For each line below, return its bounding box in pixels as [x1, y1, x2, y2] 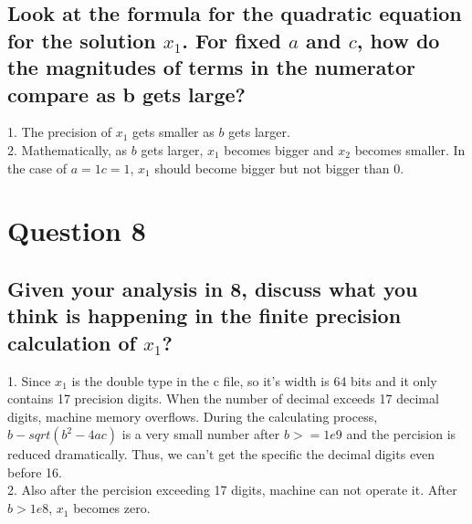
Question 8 [7, 212, 146, 249]
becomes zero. [73, 498, 151, 518]
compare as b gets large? [7, 79, 246, 108]
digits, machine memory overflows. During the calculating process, [7, 406, 378, 425]
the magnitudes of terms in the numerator [7, 53, 415, 81]
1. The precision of [7, 122, 112, 141]
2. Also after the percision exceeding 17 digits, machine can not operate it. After [7, 480, 457, 499]
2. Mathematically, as [7, 140, 128, 159]
